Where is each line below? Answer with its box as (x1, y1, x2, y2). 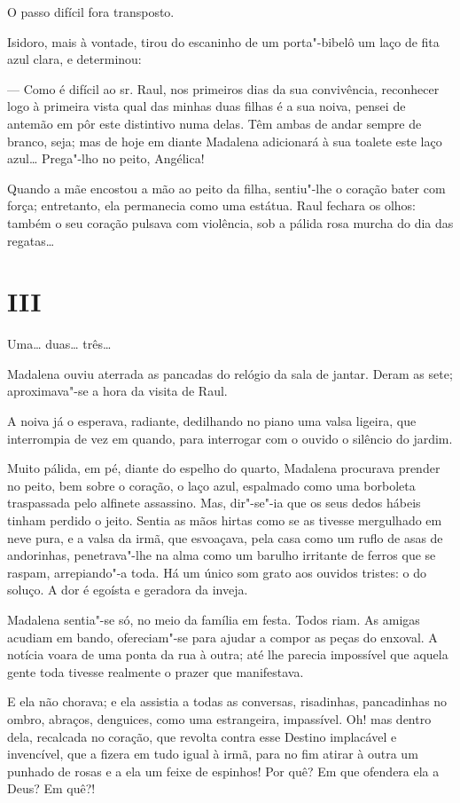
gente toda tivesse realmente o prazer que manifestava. (7, 662, 304, 681)
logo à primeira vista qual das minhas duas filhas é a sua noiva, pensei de (7, 97, 406, 115)
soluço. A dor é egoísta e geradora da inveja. (7, 580, 248, 599)
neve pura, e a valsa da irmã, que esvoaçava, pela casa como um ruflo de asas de (7, 528, 443, 547)
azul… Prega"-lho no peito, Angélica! (7, 149, 205, 168)
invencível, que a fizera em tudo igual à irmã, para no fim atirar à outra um (7, 744, 418, 763)
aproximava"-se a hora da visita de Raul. (7, 382, 228, 400)
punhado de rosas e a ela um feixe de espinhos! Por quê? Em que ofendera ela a (7, 761, 440, 780)
